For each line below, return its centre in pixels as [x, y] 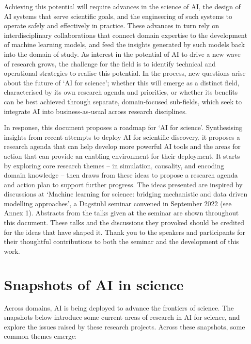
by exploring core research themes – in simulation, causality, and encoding [114, 165]
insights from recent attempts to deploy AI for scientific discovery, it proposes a [122, 137]
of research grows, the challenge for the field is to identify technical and [110, 63]
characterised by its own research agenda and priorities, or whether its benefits [121, 92]
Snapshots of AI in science [94, 284]
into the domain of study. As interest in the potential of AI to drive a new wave [122, 54]
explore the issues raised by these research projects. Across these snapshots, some [125, 326]
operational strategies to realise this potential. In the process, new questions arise [125, 73]
